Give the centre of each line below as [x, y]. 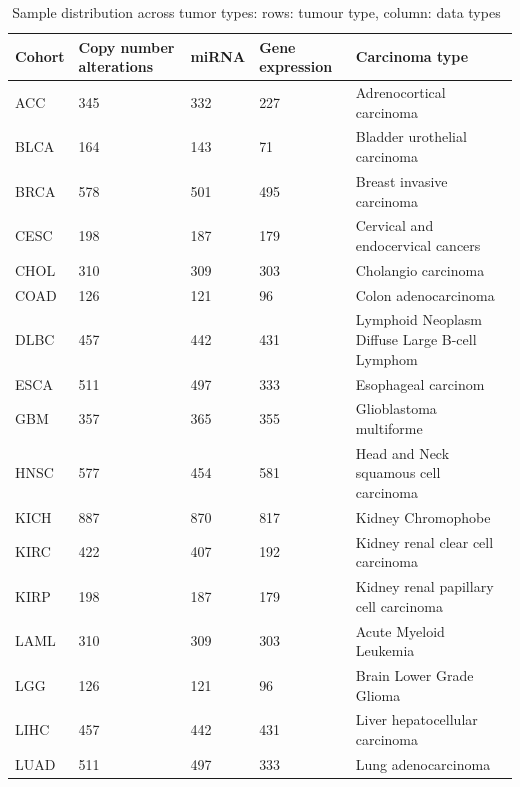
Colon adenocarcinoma [425, 294]
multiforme [389, 427]
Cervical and [394, 225]
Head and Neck [402, 452]
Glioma [378, 694]
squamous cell [398, 472]
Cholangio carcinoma [420, 269]
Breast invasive [401, 180]
